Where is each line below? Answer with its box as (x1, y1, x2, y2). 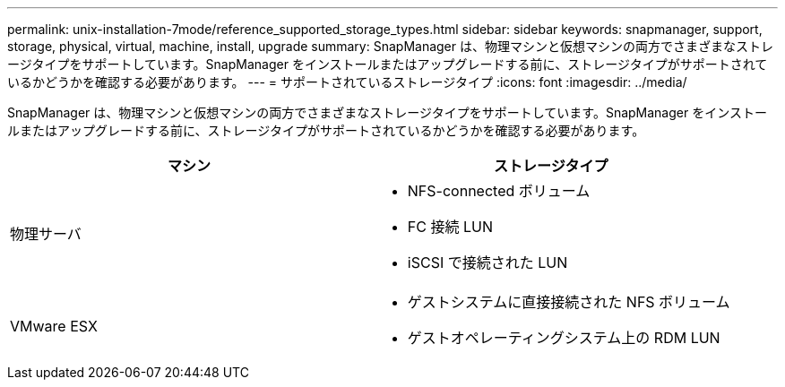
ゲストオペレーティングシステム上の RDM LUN (407, 329, 720, 347)
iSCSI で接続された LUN (407, 254, 568, 271)
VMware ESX (10, 317, 98, 335)
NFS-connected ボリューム (407, 182, 591, 200)
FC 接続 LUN (407, 218, 493, 236)
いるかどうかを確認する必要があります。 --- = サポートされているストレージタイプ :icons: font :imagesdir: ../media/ (7, 74, 687, 90)
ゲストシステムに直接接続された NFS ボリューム (407, 293, 730, 311)
